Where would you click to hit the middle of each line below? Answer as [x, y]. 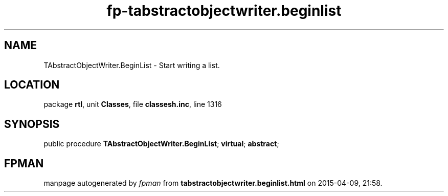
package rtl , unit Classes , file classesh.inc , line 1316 [133, 104]
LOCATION [32, 85]
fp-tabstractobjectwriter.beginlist [224, 11]
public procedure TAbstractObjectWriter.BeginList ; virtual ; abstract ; [161, 144]
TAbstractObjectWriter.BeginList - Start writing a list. [132, 65]
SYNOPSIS [32, 124]
